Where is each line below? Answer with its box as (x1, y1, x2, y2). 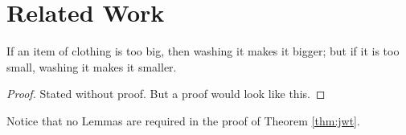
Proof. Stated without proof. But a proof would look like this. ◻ (6, 85, 326, 102)
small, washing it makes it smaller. (6, 58, 177, 75)
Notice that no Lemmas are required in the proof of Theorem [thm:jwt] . (6, 112, 360, 129)
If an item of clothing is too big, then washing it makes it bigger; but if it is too (6, 43, 400, 59)
